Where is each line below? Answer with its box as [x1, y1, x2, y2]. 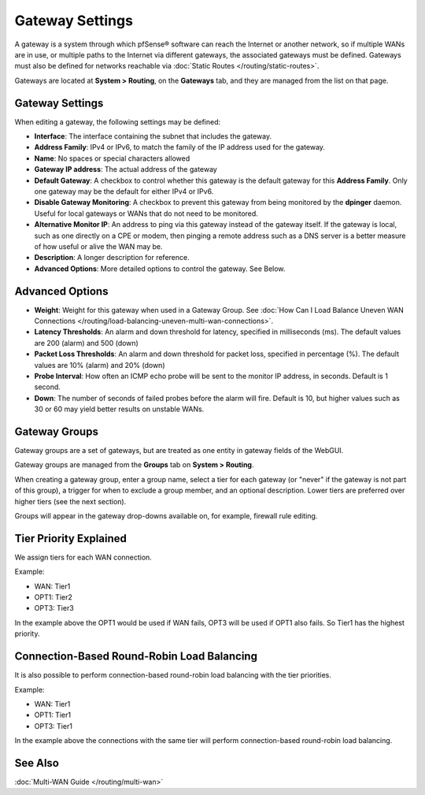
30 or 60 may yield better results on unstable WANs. [34, 404, 205, 414]
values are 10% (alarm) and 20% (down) [34, 360, 165, 370]
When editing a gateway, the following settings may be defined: [14, 117, 220, 126]
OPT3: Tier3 [34, 604, 74, 613]
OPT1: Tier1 [34, 710, 71, 720]
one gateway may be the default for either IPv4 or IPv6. [34, 186, 214, 196]
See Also [14, 756, 59, 770]
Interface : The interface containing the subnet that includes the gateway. [34, 132, 272, 141]
